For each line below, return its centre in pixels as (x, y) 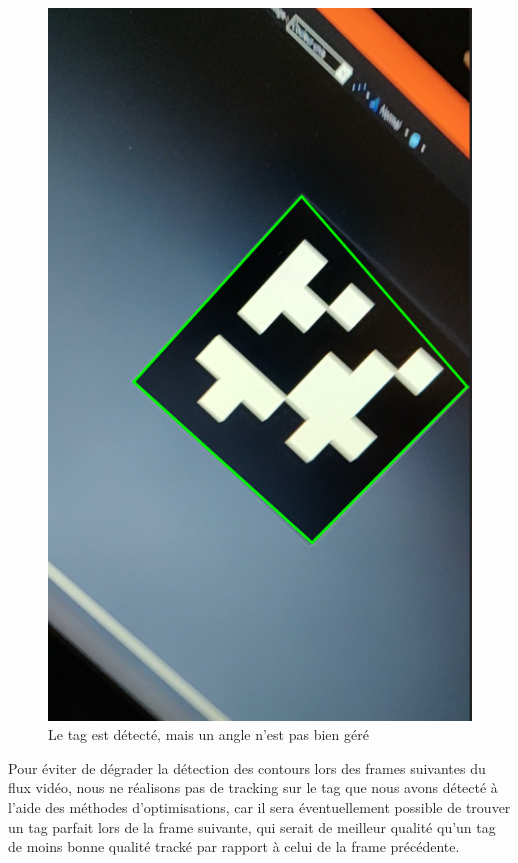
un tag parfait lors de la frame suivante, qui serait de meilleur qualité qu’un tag (252, 826)
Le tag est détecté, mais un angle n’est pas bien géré (208, 734)
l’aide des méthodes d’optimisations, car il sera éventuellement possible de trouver (259, 807)
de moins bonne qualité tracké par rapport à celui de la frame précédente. (234, 846)
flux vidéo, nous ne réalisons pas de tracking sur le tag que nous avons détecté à (253, 787)
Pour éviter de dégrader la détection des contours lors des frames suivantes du (247, 767)
